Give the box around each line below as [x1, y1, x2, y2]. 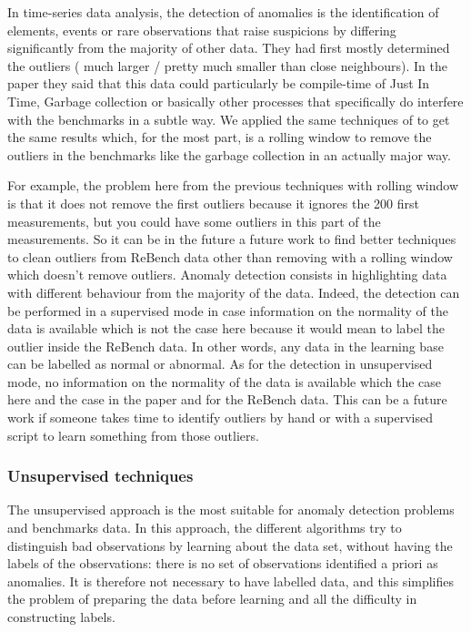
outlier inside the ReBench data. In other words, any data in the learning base [7, 336, 444, 355]
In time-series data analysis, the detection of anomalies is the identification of [7, 3, 439, 21]
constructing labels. [7, 607, 115, 627]
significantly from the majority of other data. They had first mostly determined [7, 38, 450, 57]
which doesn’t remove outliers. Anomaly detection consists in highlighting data [7, 265, 447, 284]
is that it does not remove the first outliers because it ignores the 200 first [7, 193, 419, 212]
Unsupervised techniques [7, 464, 194, 487]
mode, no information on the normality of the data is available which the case [7, 372, 442, 391]
